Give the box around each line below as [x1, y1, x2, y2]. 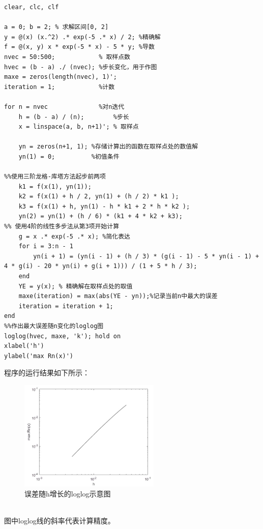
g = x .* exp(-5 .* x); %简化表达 [18, 232, 131, 240]
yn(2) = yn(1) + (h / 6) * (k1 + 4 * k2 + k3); [18, 213, 183, 220]
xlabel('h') [4, 342, 44, 350]
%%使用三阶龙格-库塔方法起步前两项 [4, 173, 106, 181]
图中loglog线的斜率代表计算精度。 [4, 515, 115, 526]
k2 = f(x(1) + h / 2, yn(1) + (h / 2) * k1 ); [18, 193, 179, 200]
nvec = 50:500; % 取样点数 [4, 53, 131, 61]
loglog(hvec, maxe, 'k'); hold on [4, 332, 121, 340]
